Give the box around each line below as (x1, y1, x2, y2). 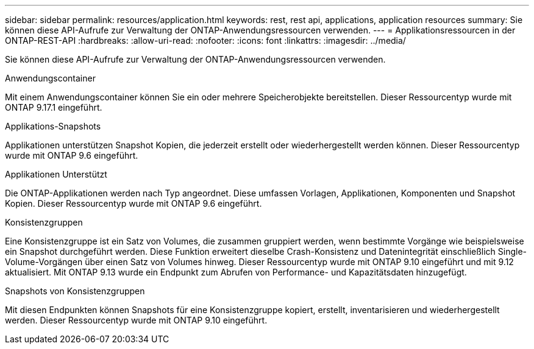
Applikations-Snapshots (5, 121, 101, 131)
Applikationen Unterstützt (5, 169, 107, 179)
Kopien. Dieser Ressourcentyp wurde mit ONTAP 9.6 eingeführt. (5, 198, 262, 209)
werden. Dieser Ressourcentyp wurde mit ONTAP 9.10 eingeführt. (5, 315, 268, 325)
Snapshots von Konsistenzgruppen (5, 286, 145, 296)
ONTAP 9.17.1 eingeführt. (5, 102, 102, 112)
